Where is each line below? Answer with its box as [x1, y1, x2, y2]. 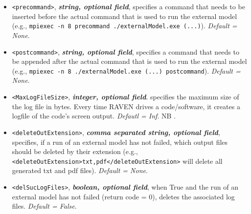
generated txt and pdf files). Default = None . [12, 165, 148, 175]
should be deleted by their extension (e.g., [12, 146, 138, 156]
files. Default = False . [12, 201, 77, 211]
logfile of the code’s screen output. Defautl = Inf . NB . [12, 111, 176, 121]
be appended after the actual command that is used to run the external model [12, 56, 247, 66]
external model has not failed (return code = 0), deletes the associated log [12, 191, 235, 201]
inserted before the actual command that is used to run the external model [12, 11, 237, 21]
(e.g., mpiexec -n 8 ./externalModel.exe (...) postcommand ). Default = [12, 65, 241, 76]
